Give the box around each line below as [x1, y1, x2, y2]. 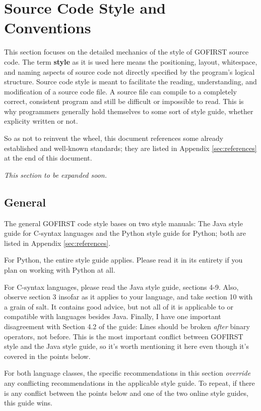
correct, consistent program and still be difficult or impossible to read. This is [4, 96, 244, 107]
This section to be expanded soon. [4, 169, 107, 180]
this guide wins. [4, 397, 52, 408]
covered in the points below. [4, 350, 91, 361]
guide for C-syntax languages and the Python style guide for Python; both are [4, 228, 246, 238]
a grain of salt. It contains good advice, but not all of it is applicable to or [4, 301, 233, 312]
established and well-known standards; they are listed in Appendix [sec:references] [4, 142, 257, 153]
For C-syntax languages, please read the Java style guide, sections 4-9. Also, [4, 281, 239, 292]
